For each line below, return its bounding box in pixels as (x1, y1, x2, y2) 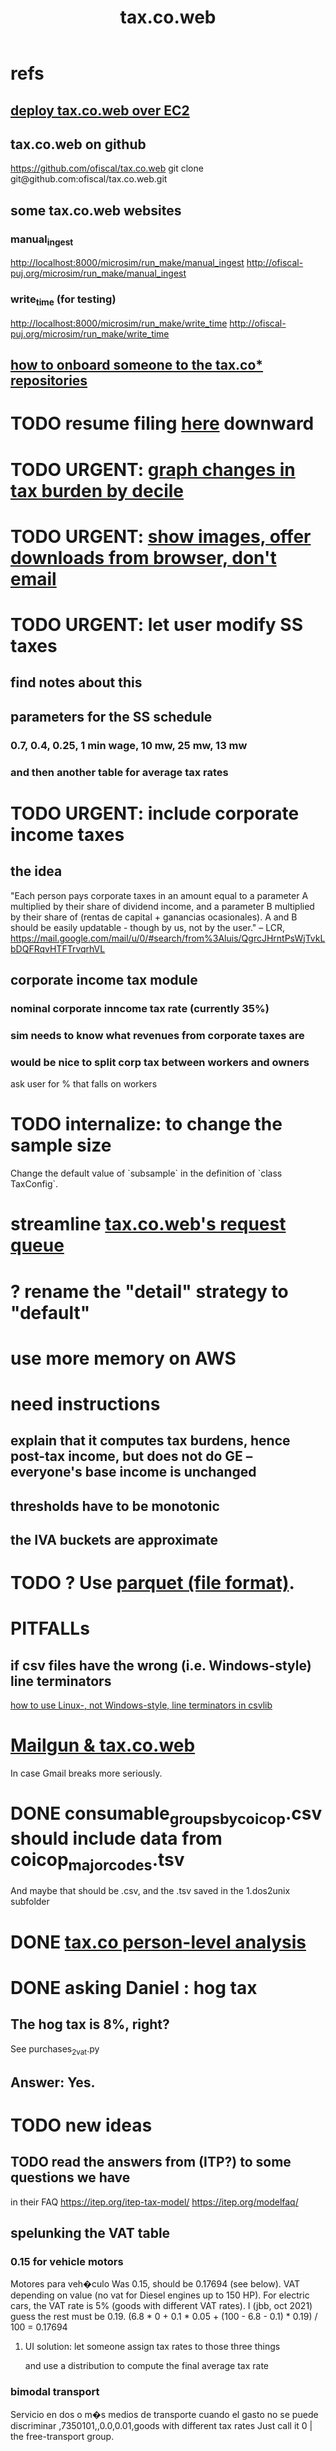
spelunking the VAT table (10, 2225, 171, 2242)
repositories (10, 372, 88, 390)
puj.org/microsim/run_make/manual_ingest (10, 267, 187, 280)
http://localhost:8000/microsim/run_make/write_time (10, 317, 228, 329)
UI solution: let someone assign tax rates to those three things (24, 2341, 281, 2353)
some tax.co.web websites (10, 202, 182, 219)
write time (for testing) (10, 292, 117, 308)
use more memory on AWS (10, 1347, 237, 1370)
